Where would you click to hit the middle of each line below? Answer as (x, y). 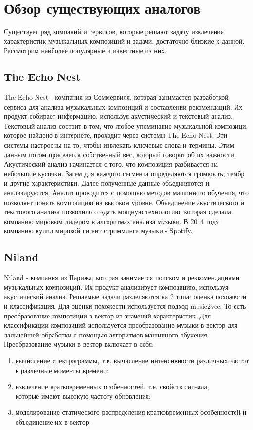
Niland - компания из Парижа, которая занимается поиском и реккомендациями (122, 277)
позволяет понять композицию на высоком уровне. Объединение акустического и (124, 202)
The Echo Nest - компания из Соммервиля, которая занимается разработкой (116, 97)
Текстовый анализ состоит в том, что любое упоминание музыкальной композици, (126, 125)
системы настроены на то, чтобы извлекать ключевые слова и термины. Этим (119, 145)
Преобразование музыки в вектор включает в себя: (79, 344)
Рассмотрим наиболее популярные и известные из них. (85, 50)
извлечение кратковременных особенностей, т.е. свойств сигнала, (112, 386)
